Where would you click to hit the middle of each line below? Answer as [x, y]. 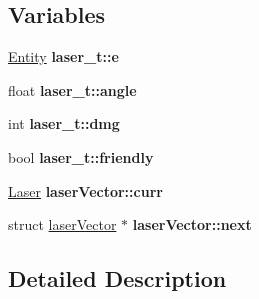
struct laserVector [62, 224]
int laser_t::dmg [64, 123]
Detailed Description [117, 278]
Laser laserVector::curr [85, 190]
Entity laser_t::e [63, 56]
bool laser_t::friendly [81, 156]
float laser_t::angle [72, 89]
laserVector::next [192, 224]
